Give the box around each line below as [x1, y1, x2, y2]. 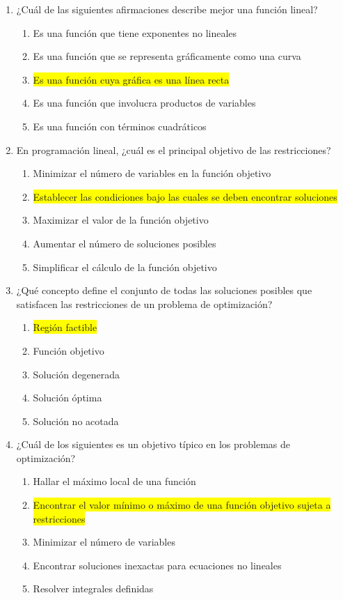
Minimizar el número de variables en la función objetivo [33, 166, 271, 180]
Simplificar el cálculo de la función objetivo [33, 259, 217, 274]
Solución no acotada [33, 413, 119, 428]
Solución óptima [33, 390, 102, 405]
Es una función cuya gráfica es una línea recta [33, 72, 230, 86]
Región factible [33, 320, 97, 334]
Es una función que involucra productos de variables [33, 95, 256, 110]
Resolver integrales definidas [33, 581, 154, 596]
